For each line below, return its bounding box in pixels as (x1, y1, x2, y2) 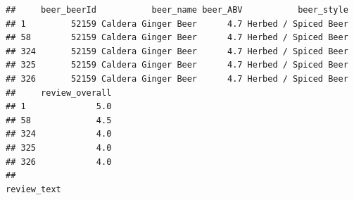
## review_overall (6, 87, 112, 98)
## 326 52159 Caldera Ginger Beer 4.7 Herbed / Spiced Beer (6, 73, 348, 84)
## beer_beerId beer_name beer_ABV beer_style (6, 5, 348, 15)
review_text (6, 184, 61, 194)
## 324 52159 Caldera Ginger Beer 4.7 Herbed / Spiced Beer (6, 46, 348, 56)
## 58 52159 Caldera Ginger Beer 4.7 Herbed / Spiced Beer (6, 32, 348, 43)
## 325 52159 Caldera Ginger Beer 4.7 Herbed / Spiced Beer (6, 60, 348, 70)
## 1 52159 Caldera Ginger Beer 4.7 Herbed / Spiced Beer (6, 18, 348, 29)
